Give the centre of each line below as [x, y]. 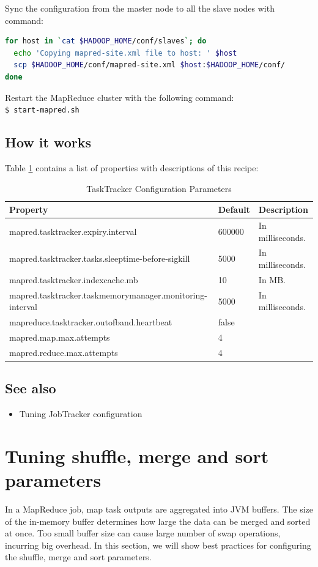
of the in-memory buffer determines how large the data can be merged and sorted [158, 521]
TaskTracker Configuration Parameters [159, 188]
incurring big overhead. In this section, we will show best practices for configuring [158, 545]
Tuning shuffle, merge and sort [137, 455]
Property [29, 209]
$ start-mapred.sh [42, 110]
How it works [48, 142]
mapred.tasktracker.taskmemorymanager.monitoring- [108, 295]
